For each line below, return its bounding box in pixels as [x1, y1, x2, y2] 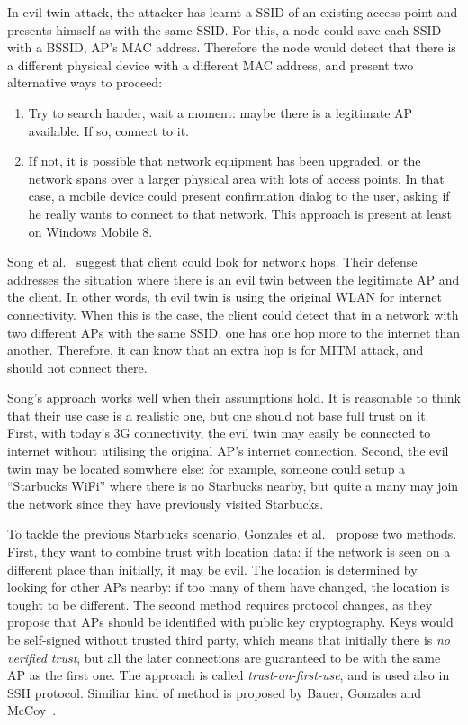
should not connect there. [7, 358, 148, 376]
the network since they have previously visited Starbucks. [7, 494, 324, 512]
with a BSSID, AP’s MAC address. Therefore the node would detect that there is [7, 38, 456, 57]
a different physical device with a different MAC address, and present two [7, 55, 414, 74]
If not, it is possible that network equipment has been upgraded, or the [28, 151, 421, 170]
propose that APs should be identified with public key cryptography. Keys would [7, 612, 454, 631]
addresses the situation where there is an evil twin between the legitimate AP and [7, 269, 460, 288]
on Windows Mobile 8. [28, 222, 153, 240]
